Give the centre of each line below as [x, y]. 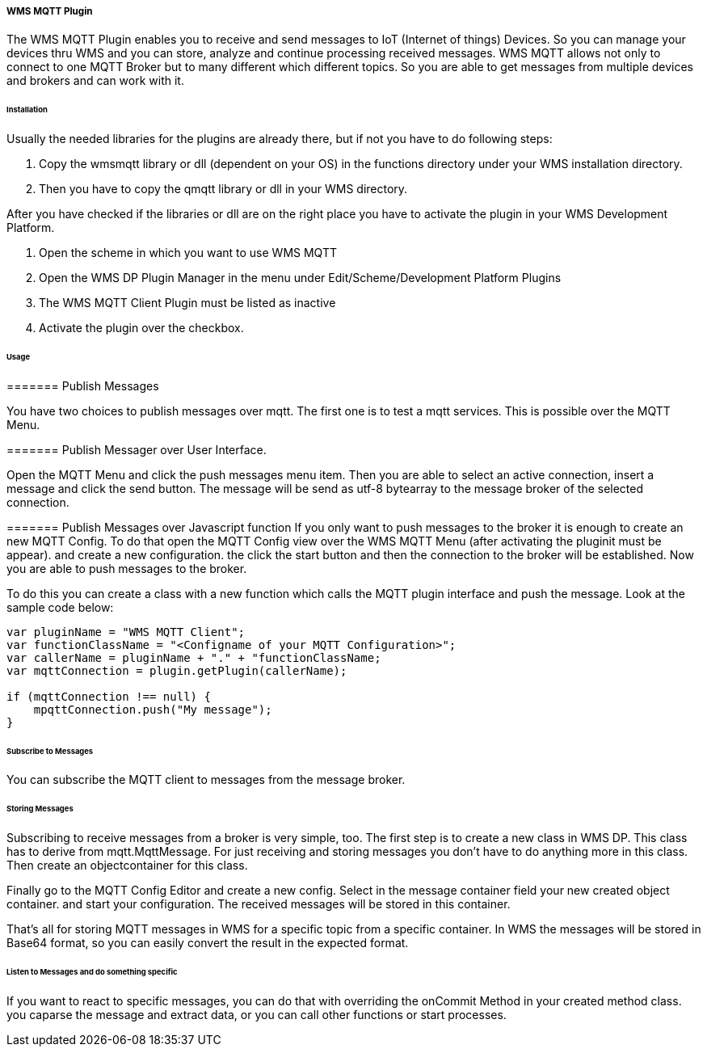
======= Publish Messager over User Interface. [137, 449]
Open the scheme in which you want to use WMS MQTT [188, 253]
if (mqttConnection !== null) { [109, 696]
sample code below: [60, 607]
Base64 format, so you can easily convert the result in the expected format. [208, 943]
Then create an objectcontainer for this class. [127, 866]
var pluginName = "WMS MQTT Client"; [126, 632]
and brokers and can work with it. [95, 81]
